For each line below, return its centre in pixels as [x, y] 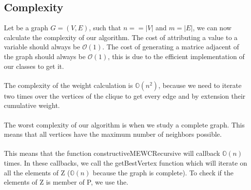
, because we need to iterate [200, 85]
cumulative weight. [32, 105]
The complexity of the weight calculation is [68, 85]
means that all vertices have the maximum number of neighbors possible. [113, 134]
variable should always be [42, 47]
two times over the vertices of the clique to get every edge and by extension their [125, 95]
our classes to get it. [34, 66]
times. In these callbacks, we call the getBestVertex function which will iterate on [126, 162]
